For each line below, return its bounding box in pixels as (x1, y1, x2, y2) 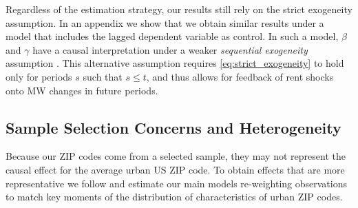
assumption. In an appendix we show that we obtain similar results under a (6, 15, 324, 30)
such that (83, 69, 123, 83)
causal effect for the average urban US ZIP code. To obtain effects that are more (6, 162, 345, 176)
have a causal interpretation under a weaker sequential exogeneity (32, 42, 308, 56)
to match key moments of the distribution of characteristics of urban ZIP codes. (6, 189, 343, 204)
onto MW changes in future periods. (6, 83, 158, 97)
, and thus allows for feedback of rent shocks (146, 69, 334, 83)
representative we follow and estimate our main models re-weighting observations (6, 176, 347, 190)
